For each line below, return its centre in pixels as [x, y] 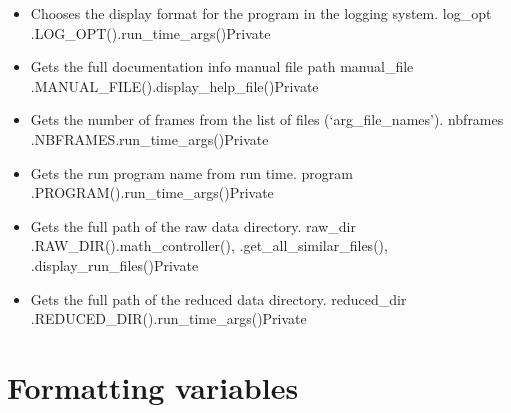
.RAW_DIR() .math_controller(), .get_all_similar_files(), [209, 245]
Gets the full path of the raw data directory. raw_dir [193, 225]
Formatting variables [153, 386]
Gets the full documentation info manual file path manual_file [222, 66]
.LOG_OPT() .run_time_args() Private [150, 32]
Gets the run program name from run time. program [191, 172]
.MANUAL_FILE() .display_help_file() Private [174, 85]
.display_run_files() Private [114, 264]
